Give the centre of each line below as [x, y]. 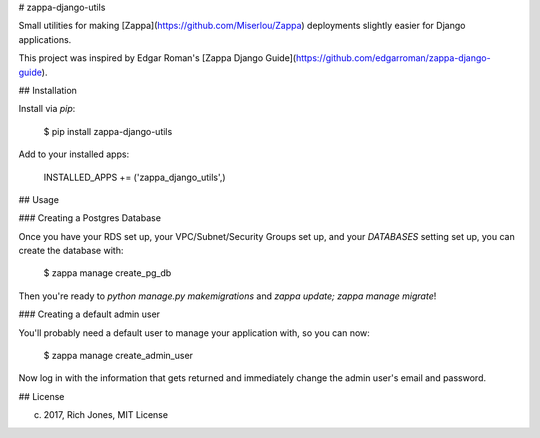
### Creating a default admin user [89, 314]
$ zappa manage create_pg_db [107, 273]
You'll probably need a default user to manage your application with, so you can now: [194, 332]
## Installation [47, 90]
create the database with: [71, 251]
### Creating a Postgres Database [90, 218]
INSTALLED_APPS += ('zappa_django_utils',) [134, 177]
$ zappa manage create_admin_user [118, 356]
